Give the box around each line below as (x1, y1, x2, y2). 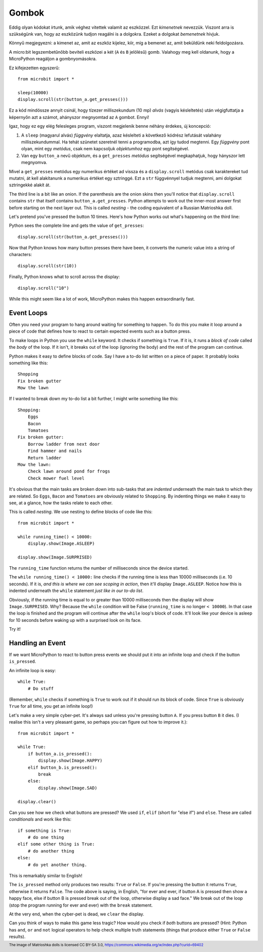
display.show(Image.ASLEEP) (27, 540, 95, 546)
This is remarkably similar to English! (9, 873, 83, 879)
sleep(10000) (18, 90, 49, 95)
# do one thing (27, 834, 64, 840)
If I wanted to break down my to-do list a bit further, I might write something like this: (9, 396, 179, 402)
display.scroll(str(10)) (18, 263, 77, 268)
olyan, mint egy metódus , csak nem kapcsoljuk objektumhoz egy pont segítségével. (21, 146, 189, 152)
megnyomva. (21, 159, 47, 165)
